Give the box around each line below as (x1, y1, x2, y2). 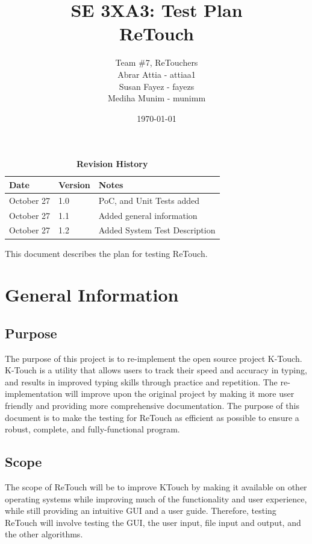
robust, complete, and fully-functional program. (5, 423, 180, 435)
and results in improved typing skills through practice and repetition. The (5, 375, 278, 388)
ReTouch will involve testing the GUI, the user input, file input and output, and (5, 516, 301, 528)
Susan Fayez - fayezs (119, 80, 195, 92)
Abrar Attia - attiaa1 (117, 68, 196, 80)
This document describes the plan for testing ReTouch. (5, 247, 208, 259)
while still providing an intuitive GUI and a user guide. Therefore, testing (5, 504, 276, 517)
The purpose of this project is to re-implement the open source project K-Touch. (5, 352, 302, 364)
